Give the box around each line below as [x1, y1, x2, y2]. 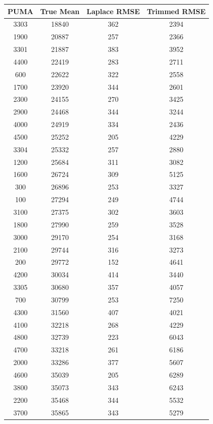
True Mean [40, 6, 80, 16]
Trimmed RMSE [147, 6, 206, 16]
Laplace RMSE [86, 6, 140, 16]
